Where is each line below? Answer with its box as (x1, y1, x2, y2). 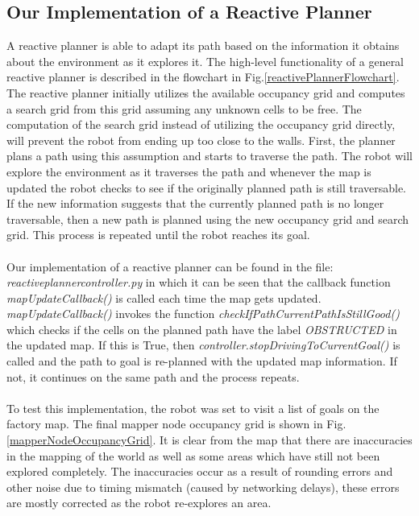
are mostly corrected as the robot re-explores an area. (6, 494, 272, 511)
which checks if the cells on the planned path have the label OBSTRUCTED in (6, 320, 397, 337)
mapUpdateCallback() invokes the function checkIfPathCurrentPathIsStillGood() (6, 305, 400, 322)
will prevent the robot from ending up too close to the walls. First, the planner (6, 131, 396, 148)
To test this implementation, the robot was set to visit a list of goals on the (6, 399, 380, 416)
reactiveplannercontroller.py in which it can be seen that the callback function (6, 274, 391, 291)
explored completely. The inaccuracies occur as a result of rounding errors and (6, 463, 393, 480)
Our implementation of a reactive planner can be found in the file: (6, 258, 334, 275)
